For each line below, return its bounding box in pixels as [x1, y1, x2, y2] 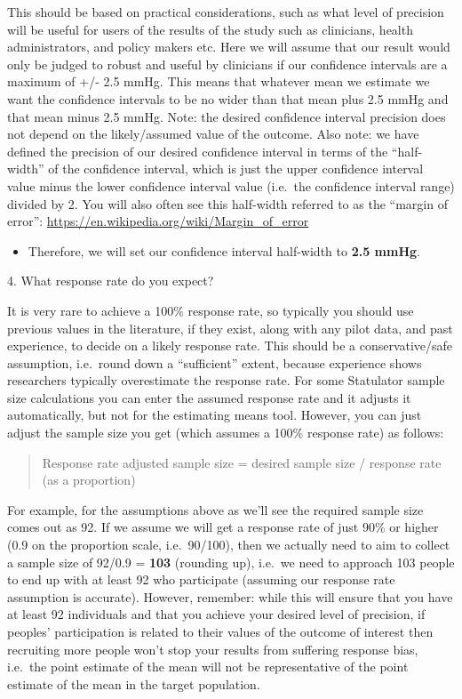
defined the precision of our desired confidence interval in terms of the [7, 141, 388, 160]
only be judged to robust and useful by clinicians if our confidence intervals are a [7, 54, 448, 73]
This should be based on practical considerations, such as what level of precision [7, 3, 444, 20]
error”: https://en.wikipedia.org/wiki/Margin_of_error [7, 212, 309, 230]
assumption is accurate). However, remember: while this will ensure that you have [7, 587, 453, 606]
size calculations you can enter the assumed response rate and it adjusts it [7, 388, 411, 406]
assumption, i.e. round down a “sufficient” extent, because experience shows [7, 353, 422, 372]
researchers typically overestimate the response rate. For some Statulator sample [7, 371, 445, 390]
